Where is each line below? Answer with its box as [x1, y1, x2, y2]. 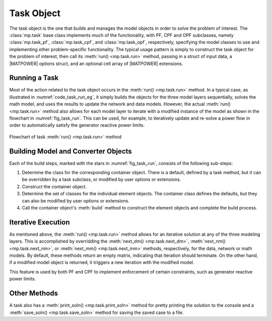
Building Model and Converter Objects [9, 147, 132, 155]
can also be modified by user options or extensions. [22, 197, 129, 204]
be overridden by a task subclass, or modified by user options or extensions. [22, 177, 181, 183]
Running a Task [9, 74, 59, 82]
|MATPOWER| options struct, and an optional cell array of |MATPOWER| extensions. [9, 61, 183, 67]
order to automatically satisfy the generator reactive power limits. [9, 122, 145, 128]
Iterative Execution [9, 218, 70, 227]
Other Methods [9, 289, 58, 298]
